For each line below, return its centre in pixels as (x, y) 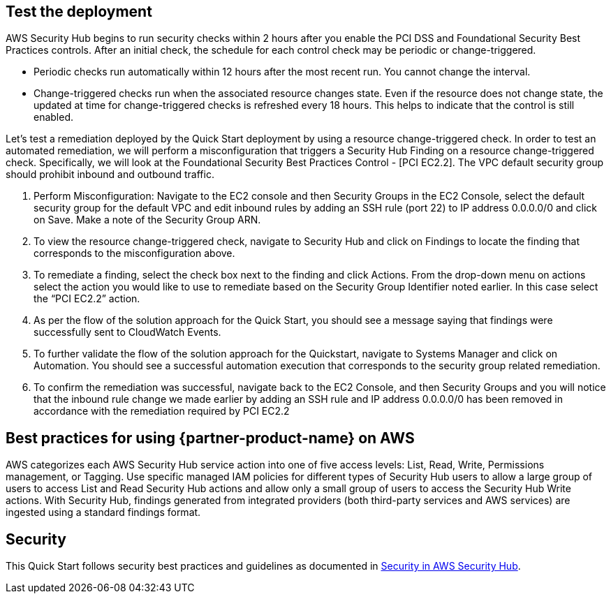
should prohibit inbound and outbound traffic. (110, 175)
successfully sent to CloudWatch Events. (127, 332)
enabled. (54, 117)
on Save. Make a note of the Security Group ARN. (147, 220)
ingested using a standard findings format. (103, 512)
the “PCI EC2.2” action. (87, 299)
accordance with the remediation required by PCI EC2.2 (162, 411)
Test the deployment (79, 12)
